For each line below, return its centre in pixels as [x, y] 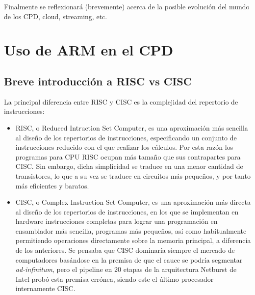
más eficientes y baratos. [52, 185]
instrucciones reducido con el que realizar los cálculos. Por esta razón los [124, 147]
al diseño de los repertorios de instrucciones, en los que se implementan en [127, 211]
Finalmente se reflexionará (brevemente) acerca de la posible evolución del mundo [127, 6]
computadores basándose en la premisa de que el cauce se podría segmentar [129, 259]
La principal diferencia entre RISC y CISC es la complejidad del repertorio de [121, 101]
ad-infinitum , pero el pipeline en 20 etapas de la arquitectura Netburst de [126, 269]
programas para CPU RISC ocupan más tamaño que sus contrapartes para [128, 156]
